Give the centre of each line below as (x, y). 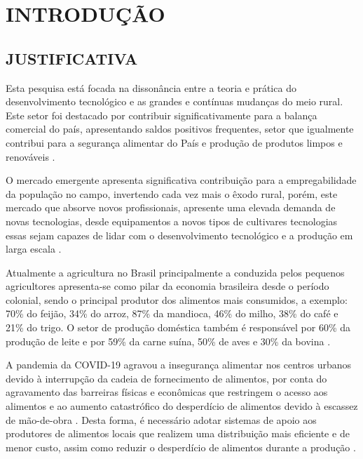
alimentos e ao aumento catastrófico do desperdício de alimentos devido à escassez (182, 406)
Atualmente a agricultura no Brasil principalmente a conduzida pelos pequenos (175, 272)
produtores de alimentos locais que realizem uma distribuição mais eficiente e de (178, 433)
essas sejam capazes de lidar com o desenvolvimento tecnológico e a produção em (179, 235)
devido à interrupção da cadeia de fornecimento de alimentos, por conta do (166, 378)
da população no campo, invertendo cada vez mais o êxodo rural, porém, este (172, 193)
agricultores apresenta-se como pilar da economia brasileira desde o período (167, 286)
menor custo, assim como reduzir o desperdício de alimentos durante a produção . (181, 447)
